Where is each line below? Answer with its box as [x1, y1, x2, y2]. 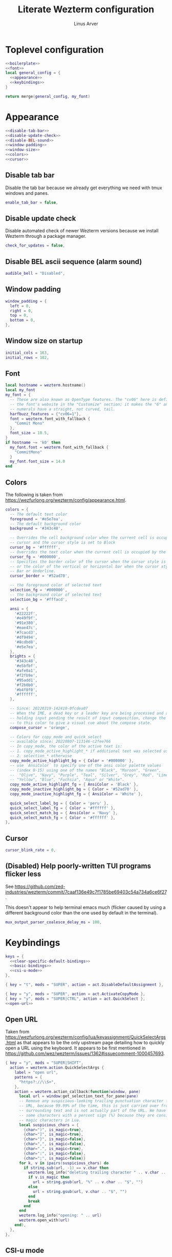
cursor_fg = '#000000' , [10, 554, 60, 559]
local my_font [5, 388, 36, 393]
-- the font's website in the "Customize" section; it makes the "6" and [10, 401, 170, 407]
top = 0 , [10, 313, 29, 318]
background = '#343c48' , [10, 526, 63, 531]
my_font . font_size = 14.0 [10, 459, 66, 464]
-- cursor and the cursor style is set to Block [10, 540, 116, 545]
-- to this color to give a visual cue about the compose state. [10, 720, 153, 725]
